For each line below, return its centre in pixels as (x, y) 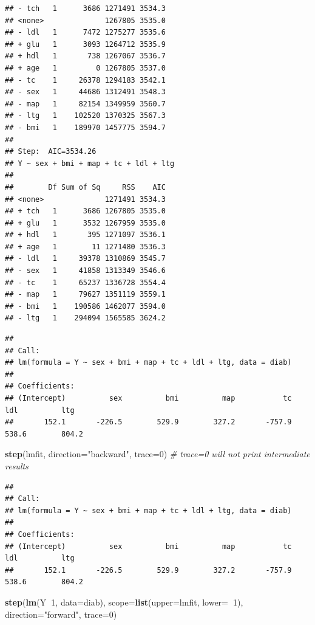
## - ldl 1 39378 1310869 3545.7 (85, 259)
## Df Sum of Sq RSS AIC (85, 187)
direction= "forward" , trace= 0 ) (61, 614)
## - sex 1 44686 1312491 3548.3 (85, 92)
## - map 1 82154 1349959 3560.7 (85, 104)
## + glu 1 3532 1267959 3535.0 (85, 223)
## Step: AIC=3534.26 (51, 152)
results (17, 465)
